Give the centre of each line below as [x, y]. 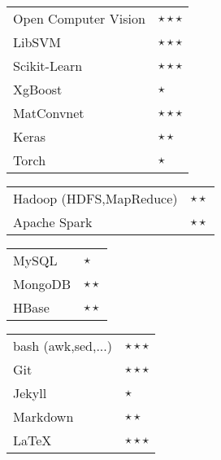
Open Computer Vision [79, 18]
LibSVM [37, 42]
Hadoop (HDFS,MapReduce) [95, 198]
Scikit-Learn [48, 66]
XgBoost [38, 89]
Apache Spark [53, 222]
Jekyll [30, 393]
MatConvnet [49, 113]
